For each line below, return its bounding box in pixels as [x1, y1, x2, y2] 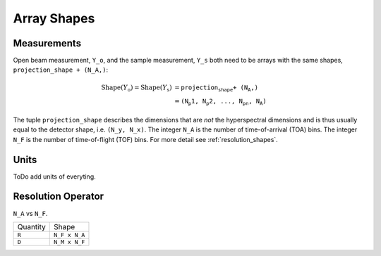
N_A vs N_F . [13, 209, 48, 217]
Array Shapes [13, 11, 95, 26]
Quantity [17, 222, 46, 231]
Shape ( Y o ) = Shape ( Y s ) [101, 83, 172, 93]
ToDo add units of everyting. [13, 172, 97, 181]
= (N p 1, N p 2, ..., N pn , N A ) [174, 97, 267, 107]
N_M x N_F [53, 238, 85, 245]
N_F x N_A [53, 231, 85, 238]
